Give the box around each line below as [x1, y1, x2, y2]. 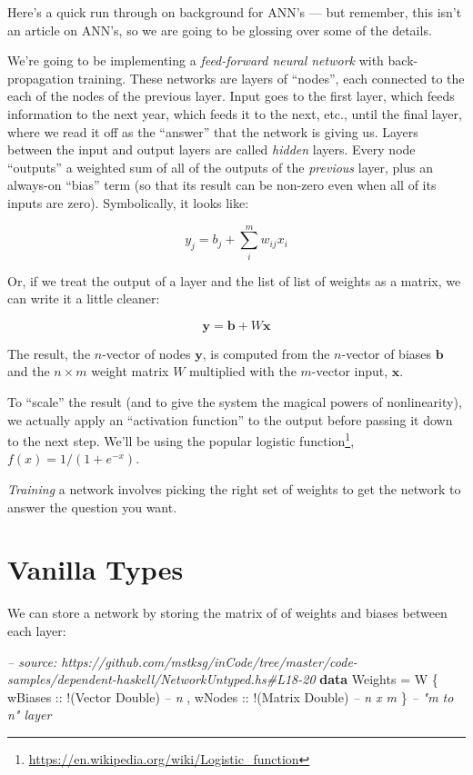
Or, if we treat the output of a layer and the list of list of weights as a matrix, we [7, 271, 461, 290]
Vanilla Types [7, 551, 184, 588]
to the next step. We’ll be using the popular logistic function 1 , [7, 429, 355, 450]
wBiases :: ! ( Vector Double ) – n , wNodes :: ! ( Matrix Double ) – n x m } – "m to [7, 687, 454, 706]
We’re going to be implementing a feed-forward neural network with [7, 51, 384, 70]
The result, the [7, 343, 91, 363]
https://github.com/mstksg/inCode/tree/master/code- [61, 651, 357, 671]
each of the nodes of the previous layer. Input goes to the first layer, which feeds [7, 86, 455, 105]
